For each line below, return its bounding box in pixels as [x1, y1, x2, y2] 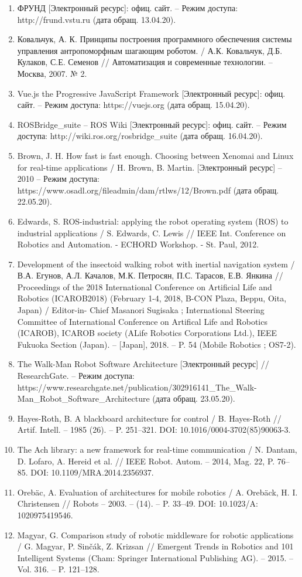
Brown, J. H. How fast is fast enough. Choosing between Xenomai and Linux [17, 149, 294, 161]
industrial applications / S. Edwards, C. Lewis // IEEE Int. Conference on [17, 226, 286, 239]
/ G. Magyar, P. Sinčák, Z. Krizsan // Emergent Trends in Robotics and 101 [17, 540, 294, 552]
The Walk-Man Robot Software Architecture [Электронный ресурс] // [17, 358, 269, 370]
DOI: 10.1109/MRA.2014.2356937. [30, 466, 154, 478]
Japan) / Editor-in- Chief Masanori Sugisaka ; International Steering [17, 304, 265, 316]
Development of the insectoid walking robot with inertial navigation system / [17, 257, 295, 270]
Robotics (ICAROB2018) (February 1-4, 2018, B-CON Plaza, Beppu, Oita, [17, 292, 287, 304]
